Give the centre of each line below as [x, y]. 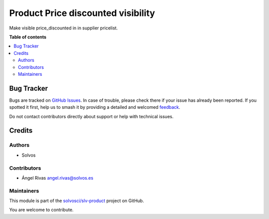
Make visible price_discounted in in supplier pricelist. [64, 28]
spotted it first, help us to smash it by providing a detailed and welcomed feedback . [95, 107]
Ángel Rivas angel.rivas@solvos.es [58, 178]
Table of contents [28, 37]
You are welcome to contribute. [41, 210]
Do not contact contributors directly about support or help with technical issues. [91, 116]
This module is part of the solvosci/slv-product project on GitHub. [77, 201]
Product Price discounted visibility [82, 13]
